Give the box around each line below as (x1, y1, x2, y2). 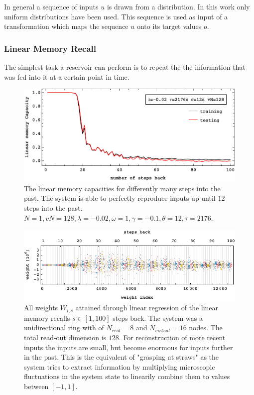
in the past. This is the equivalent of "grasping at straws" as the (24, 352, 219, 362)
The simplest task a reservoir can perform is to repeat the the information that (4, 62, 246, 72)
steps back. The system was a (113, 312, 203, 323)
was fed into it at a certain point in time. (4, 71, 129, 82)
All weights (24, 302, 58, 313)
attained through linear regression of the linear (75, 302, 219, 313)
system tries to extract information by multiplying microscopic (24, 361, 215, 372)
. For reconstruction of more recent (119, 332, 226, 342)
